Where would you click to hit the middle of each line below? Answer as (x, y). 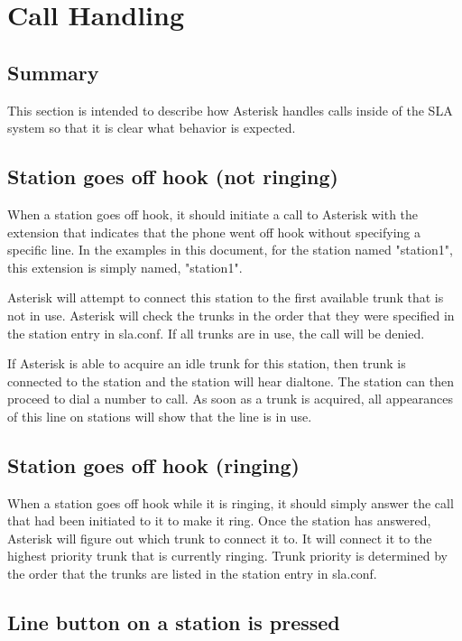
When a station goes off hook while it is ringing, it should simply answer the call (231, 502)
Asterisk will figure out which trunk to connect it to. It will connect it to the (220, 538)
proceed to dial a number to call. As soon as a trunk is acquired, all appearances (231, 399)
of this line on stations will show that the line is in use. (160, 416)
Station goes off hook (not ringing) (173, 177)
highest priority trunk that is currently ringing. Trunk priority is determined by (227, 556)
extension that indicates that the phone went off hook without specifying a (214, 232)
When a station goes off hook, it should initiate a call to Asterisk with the (213, 214)
